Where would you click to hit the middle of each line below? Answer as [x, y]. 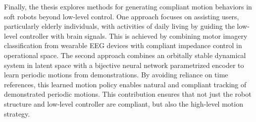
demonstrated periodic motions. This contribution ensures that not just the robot [128, 94]
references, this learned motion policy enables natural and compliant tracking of [125, 84]
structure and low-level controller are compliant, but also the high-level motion [124, 103]
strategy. [17, 113]
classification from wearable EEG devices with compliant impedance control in [123, 45]
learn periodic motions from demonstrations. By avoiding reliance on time [116, 75]
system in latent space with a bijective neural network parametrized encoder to [124, 65]
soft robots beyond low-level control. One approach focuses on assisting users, [122, 16]
